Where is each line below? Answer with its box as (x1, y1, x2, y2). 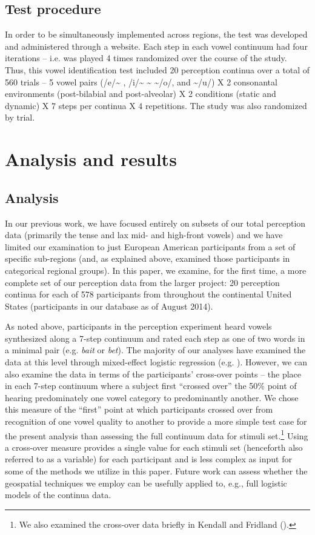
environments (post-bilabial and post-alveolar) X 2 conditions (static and (5, 87, 276, 100)
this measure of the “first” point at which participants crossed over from (5, 403, 273, 416)
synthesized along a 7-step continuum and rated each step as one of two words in (5, 331, 305, 344)
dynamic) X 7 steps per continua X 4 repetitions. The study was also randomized (5, 99, 307, 111)
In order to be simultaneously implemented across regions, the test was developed (5, 28, 308, 41)
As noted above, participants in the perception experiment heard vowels (5, 320, 272, 333)
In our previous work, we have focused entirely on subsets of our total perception (5, 216, 306, 229)
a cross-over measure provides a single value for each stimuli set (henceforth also (5, 440, 303, 453)
